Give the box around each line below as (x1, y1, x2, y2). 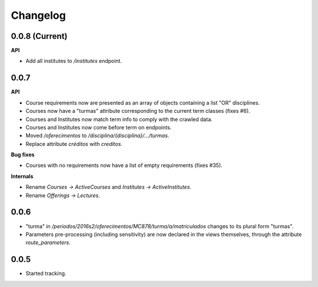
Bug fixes (11, 151, 35, 158)
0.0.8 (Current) (11, 31, 68, 41)
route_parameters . (25, 239, 71, 246)
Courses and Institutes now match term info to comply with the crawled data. (25, 115, 213, 123)
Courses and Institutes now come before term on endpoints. (25, 124, 172, 131)
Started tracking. (25, 270, 67, 277)
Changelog (11, 9, 66, 22)
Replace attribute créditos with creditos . (25, 140, 123, 147)
